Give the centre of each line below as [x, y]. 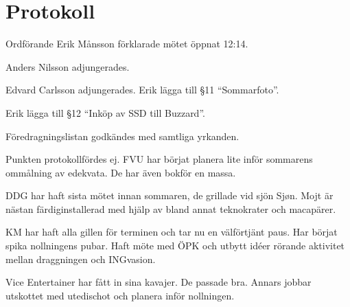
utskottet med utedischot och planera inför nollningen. [120, 295]
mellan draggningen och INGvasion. [81, 259]
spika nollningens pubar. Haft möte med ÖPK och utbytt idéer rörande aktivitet [175, 246]
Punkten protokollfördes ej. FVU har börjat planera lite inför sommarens [159, 159]
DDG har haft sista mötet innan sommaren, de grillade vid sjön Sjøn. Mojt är [170, 195]
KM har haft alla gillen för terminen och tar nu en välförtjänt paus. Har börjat [172, 232]
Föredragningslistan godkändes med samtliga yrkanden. [122, 136]
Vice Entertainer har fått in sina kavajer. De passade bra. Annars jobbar [159, 282]
